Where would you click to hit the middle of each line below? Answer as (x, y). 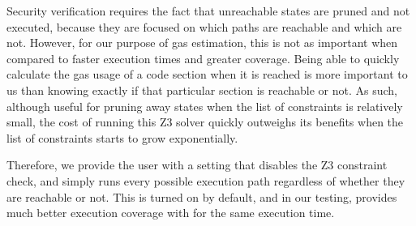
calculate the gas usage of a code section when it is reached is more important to (207, 74)
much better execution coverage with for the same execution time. (171, 213)
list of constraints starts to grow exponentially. (122, 137)
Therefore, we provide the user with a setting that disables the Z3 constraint (197, 165)
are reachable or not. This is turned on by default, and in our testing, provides (202, 196)
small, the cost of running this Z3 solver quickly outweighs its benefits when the (205, 122)
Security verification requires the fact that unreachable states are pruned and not (208, 11)
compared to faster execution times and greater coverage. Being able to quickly (203, 58)
